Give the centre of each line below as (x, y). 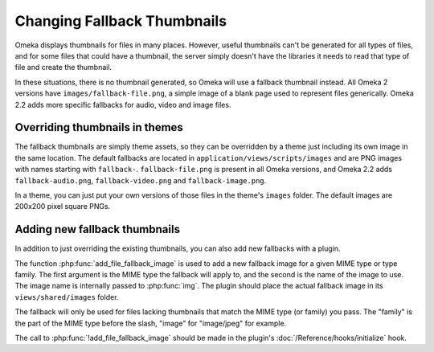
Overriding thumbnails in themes (99, 127)
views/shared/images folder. (67, 297)
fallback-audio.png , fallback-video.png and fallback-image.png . (141, 180)
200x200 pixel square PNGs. (63, 207)
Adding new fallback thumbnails (98, 229)
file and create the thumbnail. (63, 68)
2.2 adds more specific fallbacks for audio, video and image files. (123, 104)
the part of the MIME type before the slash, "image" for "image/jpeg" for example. (151, 323)
